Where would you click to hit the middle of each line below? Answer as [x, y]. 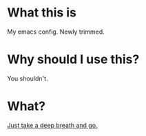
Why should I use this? [73, 59]
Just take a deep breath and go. [52, 125]
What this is [42, 13]
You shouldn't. [28, 78]
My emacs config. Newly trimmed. [56, 32]
